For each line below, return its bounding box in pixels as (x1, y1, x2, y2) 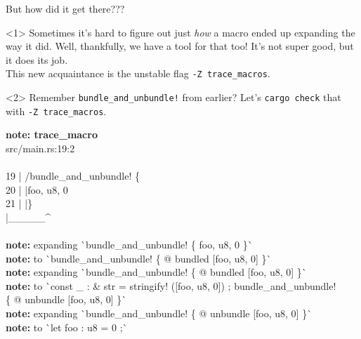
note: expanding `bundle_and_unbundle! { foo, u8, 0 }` (6, 237, 253, 252)
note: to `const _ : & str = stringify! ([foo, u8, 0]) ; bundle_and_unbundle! (6, 278, 336, 293)
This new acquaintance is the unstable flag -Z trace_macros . (6, 66, 270, 81)
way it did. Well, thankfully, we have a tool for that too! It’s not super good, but (6, 39, 354, 53)
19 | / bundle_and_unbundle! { (6, 168, 140, 183)
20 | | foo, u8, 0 (6, 182, 68, 197)
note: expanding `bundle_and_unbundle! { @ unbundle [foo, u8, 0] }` (6, 306, 313, 321)
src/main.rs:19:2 (6, 140, 75, 155)
